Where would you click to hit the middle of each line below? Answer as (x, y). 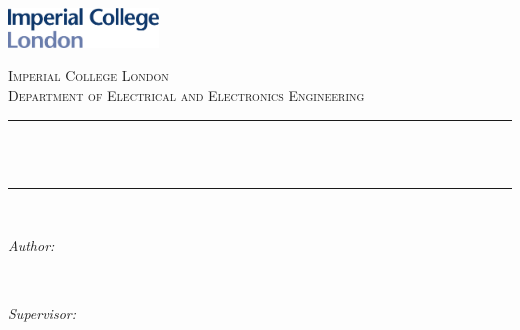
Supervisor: (42, 312)
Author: (31, 245)
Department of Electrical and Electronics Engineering (186, 94)
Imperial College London (88, 75)
